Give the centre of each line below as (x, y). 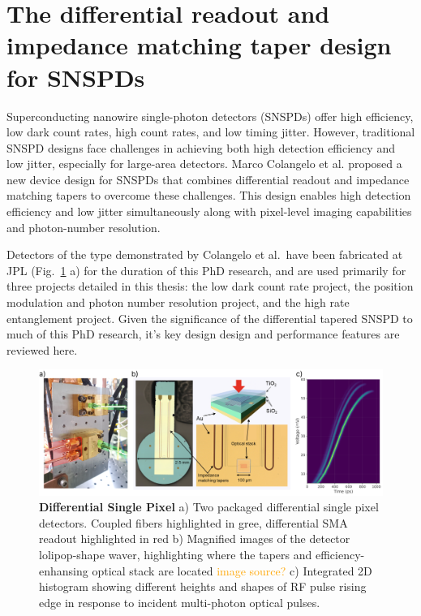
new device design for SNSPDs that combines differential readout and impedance (208, 179)
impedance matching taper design (199, 45)
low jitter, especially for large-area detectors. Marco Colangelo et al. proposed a (204, 164)
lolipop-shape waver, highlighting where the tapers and (176, 555)
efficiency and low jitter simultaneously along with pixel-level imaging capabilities (209, 211)
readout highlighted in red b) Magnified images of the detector (195, 538)
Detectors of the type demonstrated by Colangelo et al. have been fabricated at (205, 254)
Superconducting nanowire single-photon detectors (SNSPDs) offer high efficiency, (210, 116)
